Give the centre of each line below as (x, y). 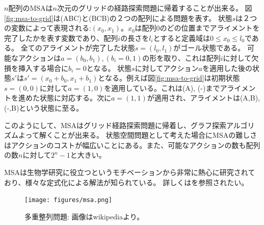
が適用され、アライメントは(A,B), (203, 98)
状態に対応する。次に (75, 98)
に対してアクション (167, 68)
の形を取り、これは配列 (181, 57)
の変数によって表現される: (48, 28)
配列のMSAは (31, 8)
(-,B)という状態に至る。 (44, 107)
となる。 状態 (109, 68)
